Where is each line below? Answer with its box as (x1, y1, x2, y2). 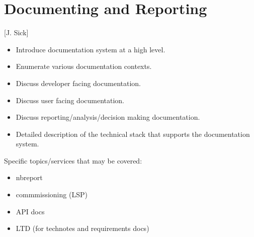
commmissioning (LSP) (16, 189, 88, 200)
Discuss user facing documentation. (16, 95, 125, 105)
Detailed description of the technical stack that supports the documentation (16, 128, 250, 139)
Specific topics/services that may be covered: (4, 155, 142, 166)
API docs (16, 206, 45, 216)
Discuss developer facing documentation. (16, 77, 141, 88)
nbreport (16, 172, 43, 183)
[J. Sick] (4, 27, 29, 38)
